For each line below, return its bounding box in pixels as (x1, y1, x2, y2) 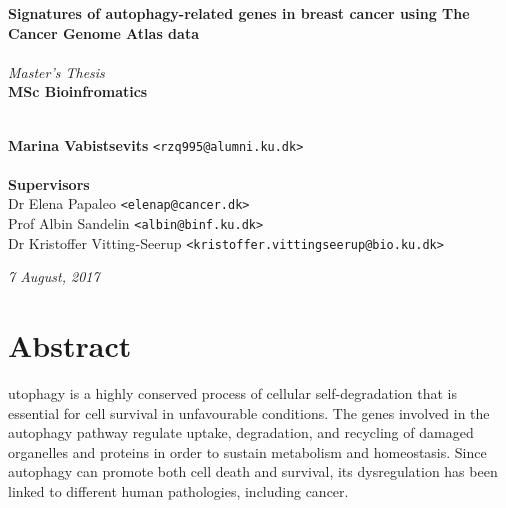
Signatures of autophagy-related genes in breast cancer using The (8, 3, 470, 23)
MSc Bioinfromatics (8, 81, 148, 102)
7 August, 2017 (8, 266, 100, 287)
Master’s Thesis (8, 61, 105, 82)
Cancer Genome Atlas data (8, 22, 199, 43)
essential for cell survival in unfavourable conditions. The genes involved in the (8, 402, 490, 423)
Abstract (8, 325, 132, 366)
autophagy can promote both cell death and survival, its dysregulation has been (8, 461, 498, 482)
